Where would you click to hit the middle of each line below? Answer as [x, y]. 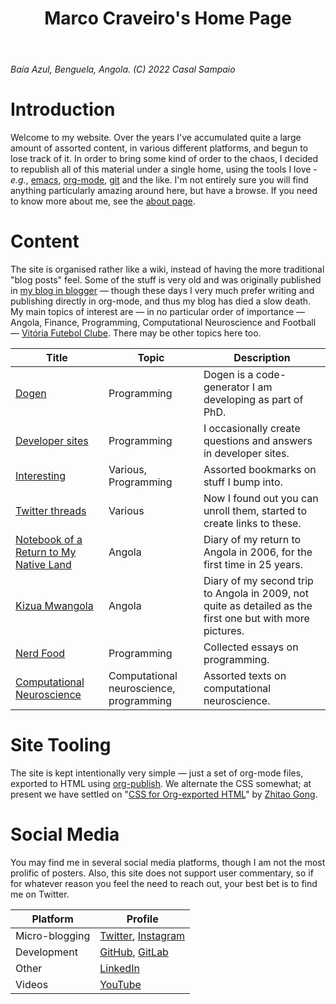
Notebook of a [49, 540]
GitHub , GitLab [134, 952]
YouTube [120, 984]
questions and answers [258, 441]
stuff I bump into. [243, 482]
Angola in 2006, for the [258, 552]
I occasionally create [252, 429]
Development [46, 952]
